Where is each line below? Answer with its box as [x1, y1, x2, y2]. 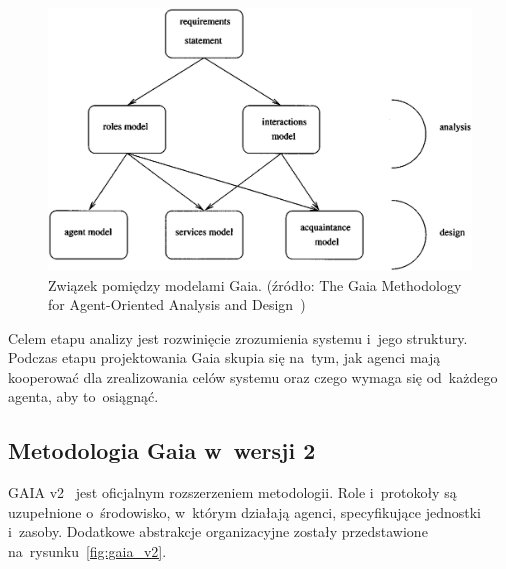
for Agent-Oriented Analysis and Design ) [48, 294, 306, 315]
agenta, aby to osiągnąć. [8, 386, 159, 407]
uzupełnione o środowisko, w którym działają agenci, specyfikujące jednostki [8, 501, 481, 522]
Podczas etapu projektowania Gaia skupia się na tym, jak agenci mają [8, 347, 441, 368]
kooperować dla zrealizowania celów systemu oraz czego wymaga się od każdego [8, 366, 498, 387]
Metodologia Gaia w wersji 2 [8, 435, 316, 466]
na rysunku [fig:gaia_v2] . [8, 541, 167, 562]
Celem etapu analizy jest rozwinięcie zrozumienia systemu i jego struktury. [8, 327, 468, 348]
